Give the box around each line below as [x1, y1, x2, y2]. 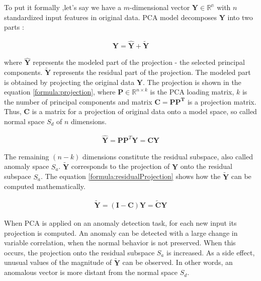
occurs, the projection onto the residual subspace [4, 247, 155, 257]
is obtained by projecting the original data [4, 76, 135, 87]
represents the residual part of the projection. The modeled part [53, 67, 251, 77]
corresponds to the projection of [71, 161, 170, 171]
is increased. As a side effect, [166, 247, 255, 257]
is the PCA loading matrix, [150, 86, 234, 97]
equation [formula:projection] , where [4, 86, 116, 97]
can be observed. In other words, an [122, 257, 233, 267]
